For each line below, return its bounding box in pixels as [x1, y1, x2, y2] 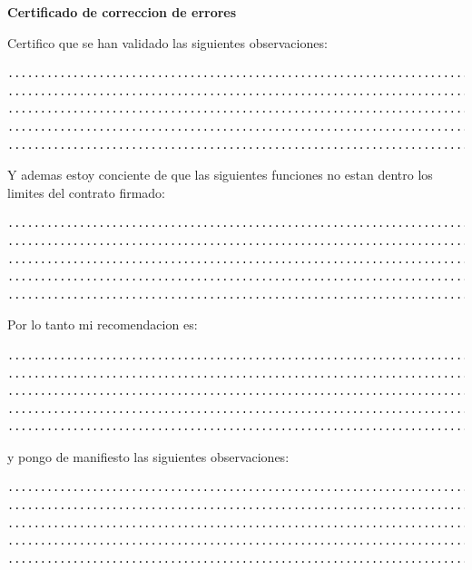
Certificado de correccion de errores [7, 3, 237, 21]
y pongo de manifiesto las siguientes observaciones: [7, 447, 290, 466]
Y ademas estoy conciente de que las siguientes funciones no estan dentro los [7, 165, 433, 184]
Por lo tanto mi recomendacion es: [7, 315, 198, 334]
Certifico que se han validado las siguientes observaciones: [7, 33, 328, 52]
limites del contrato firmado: [7, 182, 165, 201]
